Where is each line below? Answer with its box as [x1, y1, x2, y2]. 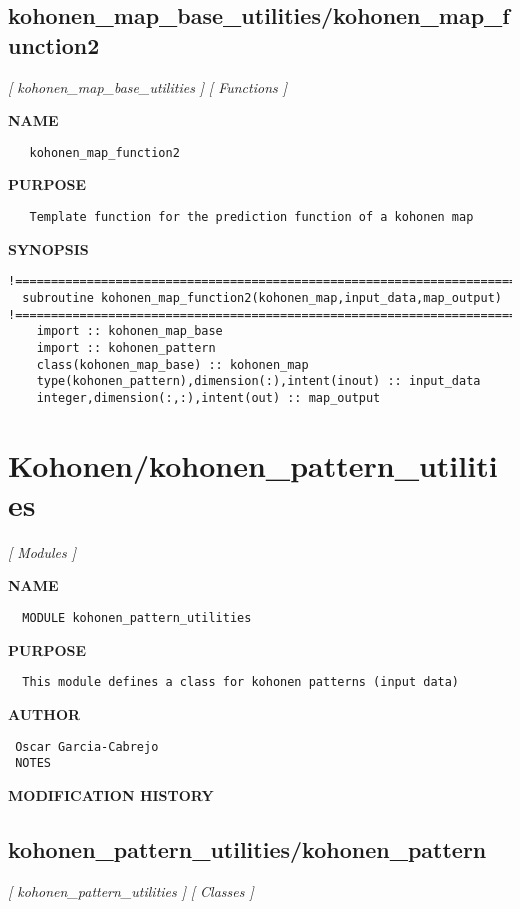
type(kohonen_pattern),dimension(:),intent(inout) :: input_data [36, 374, 481, 389]
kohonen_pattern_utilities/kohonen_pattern [8, 833, 487, 864]
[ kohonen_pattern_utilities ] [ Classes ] [8, 880, 254, 901]
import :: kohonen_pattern [36, 340, 216, 355]
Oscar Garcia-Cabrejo [15, 739, 159, 754]
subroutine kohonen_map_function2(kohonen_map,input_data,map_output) [22, 290, 502, 305]
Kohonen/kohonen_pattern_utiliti [8, 444, 498, 485]
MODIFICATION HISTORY [8, 784, 214, 805]
